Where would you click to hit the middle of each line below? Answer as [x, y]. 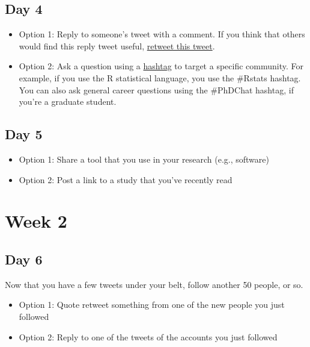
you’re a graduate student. [68, 102]
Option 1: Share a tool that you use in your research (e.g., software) [144, 159]
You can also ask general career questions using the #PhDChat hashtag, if [156, 89]
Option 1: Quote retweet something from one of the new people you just [152, 305]
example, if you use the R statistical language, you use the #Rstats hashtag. [160, 77]
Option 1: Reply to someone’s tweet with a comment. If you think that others [162, 34]
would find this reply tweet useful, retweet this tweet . [117, 45]
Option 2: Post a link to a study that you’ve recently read [126, 179]
